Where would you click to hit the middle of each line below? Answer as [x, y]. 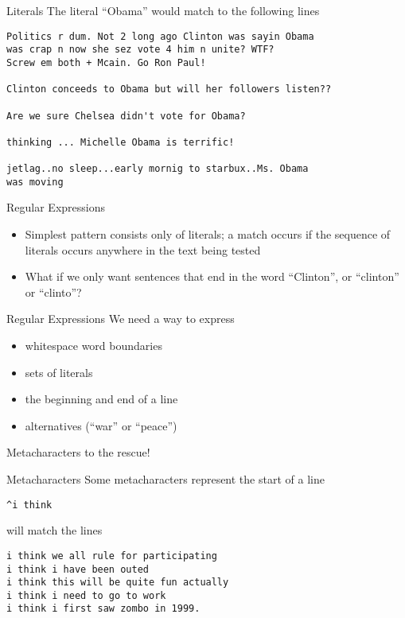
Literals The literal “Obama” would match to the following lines [163, 10]
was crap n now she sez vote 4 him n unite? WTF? [140, 50]
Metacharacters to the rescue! [78, 452]
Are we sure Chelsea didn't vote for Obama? [126, 116]
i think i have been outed [78, 569]
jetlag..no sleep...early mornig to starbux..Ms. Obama [158, 169]
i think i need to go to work [86, 595]
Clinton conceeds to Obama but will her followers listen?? [169, 89]
